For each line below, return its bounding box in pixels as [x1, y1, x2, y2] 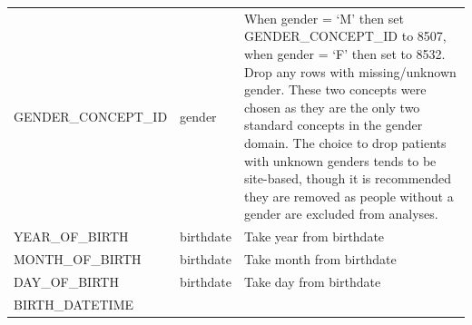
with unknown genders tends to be [243, 151, 437, 170]
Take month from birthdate [243, 249, 397, 268]
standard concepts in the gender [243, 115, 423, 134]
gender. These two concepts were [243, 80, 427, 99]
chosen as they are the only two [243, 97, 420, 116]
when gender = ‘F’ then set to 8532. [243, 44, 446, 63]
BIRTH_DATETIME [14, 294, 134, 313]
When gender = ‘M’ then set [243, 8, 404, 27]
